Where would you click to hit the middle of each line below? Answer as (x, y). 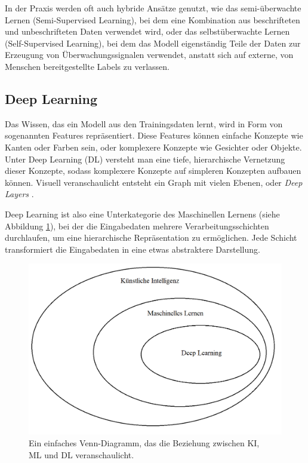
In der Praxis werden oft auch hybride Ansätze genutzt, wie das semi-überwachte (153, 8)
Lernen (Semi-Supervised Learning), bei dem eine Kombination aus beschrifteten (153, 19)
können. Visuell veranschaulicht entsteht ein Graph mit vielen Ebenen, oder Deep (154, 182)
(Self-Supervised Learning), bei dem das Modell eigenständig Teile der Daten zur (153, 43)
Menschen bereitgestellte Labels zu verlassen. (87, 66)
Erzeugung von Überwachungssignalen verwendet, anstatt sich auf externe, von (149, 55)
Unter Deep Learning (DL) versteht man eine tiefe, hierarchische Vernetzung (145, 159)
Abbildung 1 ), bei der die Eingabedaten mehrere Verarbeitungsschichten (137, 226)
